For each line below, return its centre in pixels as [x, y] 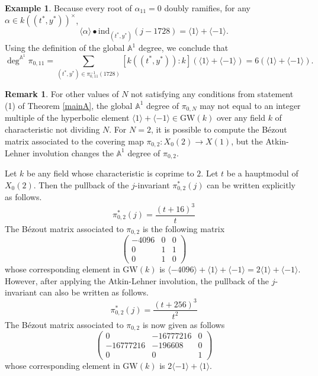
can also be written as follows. [94, 292]
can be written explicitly [251, 185]
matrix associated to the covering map [74, 141]
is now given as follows [184, 324]
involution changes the [73, 152]
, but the [247, 141]
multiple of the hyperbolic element [67, 118]
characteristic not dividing [52, 129]
